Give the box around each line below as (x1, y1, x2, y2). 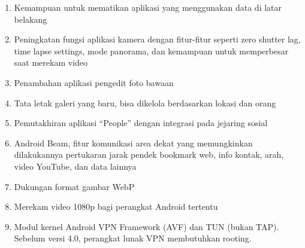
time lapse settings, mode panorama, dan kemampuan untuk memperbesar (14, 44, 289, 57)
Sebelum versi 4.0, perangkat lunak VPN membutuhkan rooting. (14, 232, 252, 244)
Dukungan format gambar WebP (14, 180, 135, 192)
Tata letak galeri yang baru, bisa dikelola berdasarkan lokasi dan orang (14, 96, 276, 109)
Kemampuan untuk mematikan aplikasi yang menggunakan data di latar (14, 1, 282, 13)
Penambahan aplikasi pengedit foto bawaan (14, 76, 174, 88)
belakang (14, 13, 47, 25)
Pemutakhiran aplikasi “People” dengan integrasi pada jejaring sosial (14, 117, 268, 129)
